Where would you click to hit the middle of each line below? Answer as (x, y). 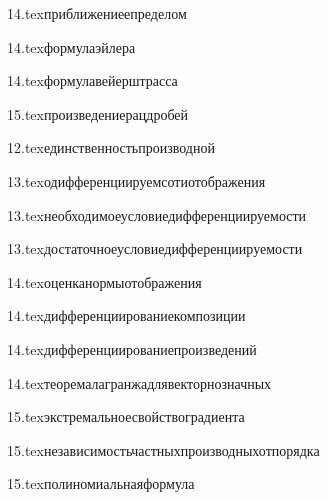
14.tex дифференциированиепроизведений (132, 348)
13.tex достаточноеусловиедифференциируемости (155, 248)
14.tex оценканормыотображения (104, 281)
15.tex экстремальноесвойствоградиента (126, 416)
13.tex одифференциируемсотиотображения (136, 180)
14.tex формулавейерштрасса (92, 80)
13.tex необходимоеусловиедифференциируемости (157, 214)
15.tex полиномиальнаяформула (101, 483)
